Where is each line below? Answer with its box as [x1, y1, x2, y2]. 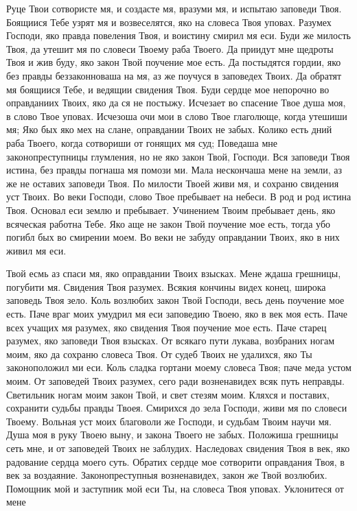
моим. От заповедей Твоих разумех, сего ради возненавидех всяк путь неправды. [6, 374, 345, 388]
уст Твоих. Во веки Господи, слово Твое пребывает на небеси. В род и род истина [6, 189, 352, 204]
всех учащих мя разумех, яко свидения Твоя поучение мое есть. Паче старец [6, 320, 327, 334]
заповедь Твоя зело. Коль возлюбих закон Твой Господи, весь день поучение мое [6, 293, 345, 307]
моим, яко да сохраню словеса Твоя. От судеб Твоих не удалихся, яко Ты [6, 346, 312, 361]
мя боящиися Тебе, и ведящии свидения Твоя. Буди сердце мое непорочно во [6, 82, 330, 96]
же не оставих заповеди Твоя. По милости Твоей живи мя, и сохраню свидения [6, 176, 339, 190]
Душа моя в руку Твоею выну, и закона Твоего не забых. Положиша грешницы [6, 427, 338, 442]
